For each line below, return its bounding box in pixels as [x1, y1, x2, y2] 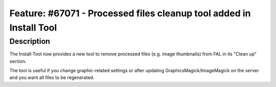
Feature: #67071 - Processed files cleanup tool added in [9, 8, 251, 19]
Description [9, 37, 51, 46]
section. [9, 58, 27, 64]
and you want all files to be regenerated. [9, 74, 95, 81]
